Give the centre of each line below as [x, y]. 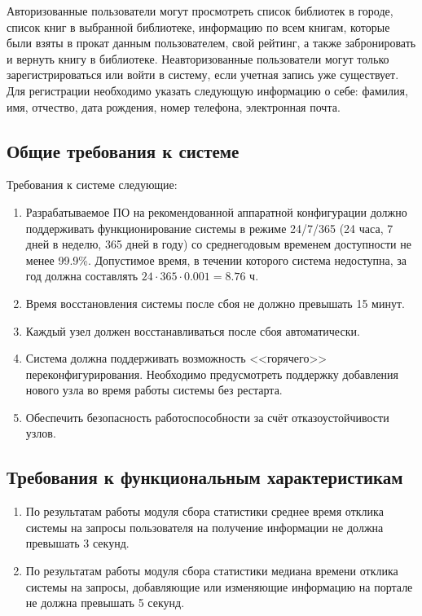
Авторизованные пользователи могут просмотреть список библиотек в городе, [200, 11]
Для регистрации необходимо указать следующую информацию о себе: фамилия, [207, 90]
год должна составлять [82, 276]
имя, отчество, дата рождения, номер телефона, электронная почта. [174, 106]
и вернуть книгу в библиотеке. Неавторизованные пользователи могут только [198, 58]
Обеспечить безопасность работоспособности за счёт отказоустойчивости [207, 417]
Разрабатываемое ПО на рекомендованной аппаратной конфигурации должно [216, 211]
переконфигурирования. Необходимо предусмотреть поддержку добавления [212, 374]
